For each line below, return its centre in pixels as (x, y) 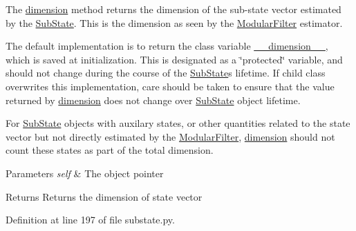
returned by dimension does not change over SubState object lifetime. (153, 100)
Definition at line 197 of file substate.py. (90, 220)
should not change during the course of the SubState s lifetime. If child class (166, 73)
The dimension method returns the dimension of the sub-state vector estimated (174, 9)
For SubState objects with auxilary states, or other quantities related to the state (178, 123)
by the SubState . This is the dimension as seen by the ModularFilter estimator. (174, 22)
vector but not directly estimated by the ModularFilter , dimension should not (170, 136)
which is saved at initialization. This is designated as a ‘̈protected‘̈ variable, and (174, 59)
